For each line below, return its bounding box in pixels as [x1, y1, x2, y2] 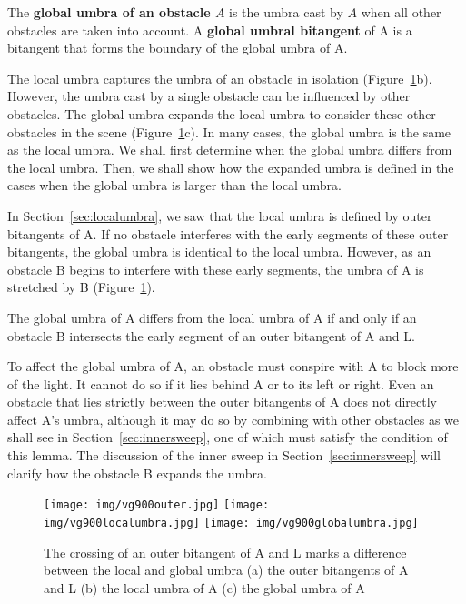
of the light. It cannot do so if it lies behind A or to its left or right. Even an [7, 374, 434, 393]
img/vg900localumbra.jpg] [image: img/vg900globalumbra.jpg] [44, 516, 419, 529]
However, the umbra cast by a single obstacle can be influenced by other [7, 86, 411, 106]
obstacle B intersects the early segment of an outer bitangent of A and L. [7, 326, 415, 345]
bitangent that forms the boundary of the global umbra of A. [7, 38, 348, 57]
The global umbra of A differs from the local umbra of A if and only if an [7, 307, 417, 327]
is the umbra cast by [229, 3, 343, 21]
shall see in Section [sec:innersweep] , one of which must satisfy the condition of [7, 428, 448, 447]
